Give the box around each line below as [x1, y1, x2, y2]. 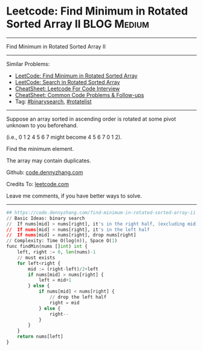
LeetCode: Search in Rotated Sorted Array [14, 78, 120, 85]
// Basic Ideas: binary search [6, 215, 85, 221]
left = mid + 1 [38, 277, 71, 283]
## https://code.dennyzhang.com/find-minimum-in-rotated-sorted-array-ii [6, 209, 196, 216]
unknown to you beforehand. [6, 121, 79, 129]
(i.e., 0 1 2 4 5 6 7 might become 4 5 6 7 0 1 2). [6, 133, 122, 141]
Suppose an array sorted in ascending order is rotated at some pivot [6, 115, 176, 122]
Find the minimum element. [6, 145, 74, 152]
